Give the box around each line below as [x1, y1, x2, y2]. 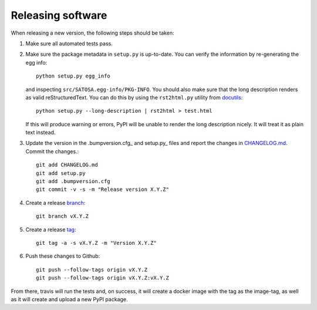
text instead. [25, 129, 56, 136]
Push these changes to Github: [25, 252, 100, 260]
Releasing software [11, 9, 107, 22]
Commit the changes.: [25, 147, 79, 155]
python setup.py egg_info [36, 73, 111, 79]
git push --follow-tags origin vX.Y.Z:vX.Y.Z [36, 275, 170, 281]
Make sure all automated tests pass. [25, 40, 113, 47]
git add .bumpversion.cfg [36, 178, 111, 185]
